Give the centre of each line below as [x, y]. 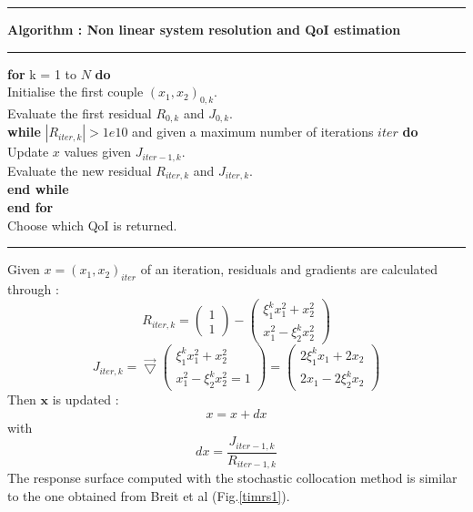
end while [38, 189]
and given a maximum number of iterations [253, 132]
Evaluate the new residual [80, 170]
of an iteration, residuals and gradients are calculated [289, 269]
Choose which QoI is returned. [92, 225]
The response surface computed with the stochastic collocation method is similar [232, 478]
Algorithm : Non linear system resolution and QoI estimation [204, 29]
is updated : [86, 399]
